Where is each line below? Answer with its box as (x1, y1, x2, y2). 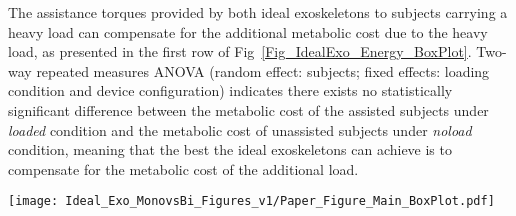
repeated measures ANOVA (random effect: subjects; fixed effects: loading (36, 60, 490, 81)
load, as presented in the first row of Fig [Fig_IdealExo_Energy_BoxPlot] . (8, 41, 472, 62)
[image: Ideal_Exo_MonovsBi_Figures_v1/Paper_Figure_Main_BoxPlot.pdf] (8, 194, 495, 209)
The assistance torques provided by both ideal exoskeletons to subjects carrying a (8, 2, 508, 22)
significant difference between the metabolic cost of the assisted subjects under (8, 99, 489, 120)
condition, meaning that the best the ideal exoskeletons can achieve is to (8, 139, 452, 160)
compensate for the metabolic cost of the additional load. (8, 158, 359, 179)
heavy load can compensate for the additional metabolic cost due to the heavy (8, 21, 488, 42)
